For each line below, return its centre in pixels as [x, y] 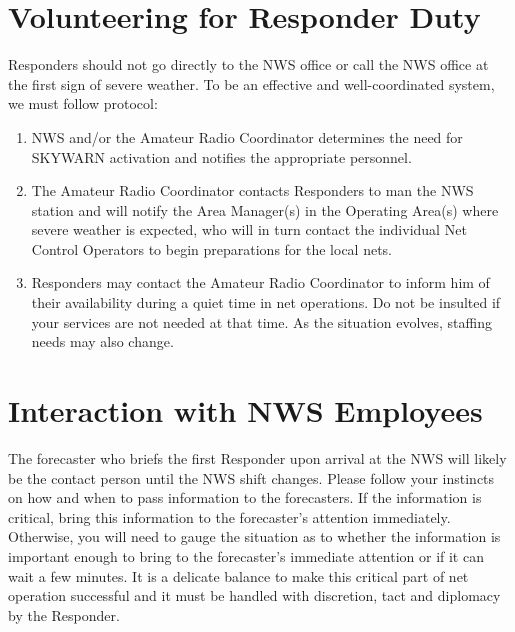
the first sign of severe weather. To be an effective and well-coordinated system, [251, 83]
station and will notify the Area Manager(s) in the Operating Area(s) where [265, 209]
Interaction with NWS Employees [245, 410]
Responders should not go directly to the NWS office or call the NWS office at [248, 64]
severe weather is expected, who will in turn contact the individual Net [249, 229]
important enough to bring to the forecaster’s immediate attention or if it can [246, 555]
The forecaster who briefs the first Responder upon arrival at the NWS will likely [257, 457]
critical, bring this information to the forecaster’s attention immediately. [229, 516]
